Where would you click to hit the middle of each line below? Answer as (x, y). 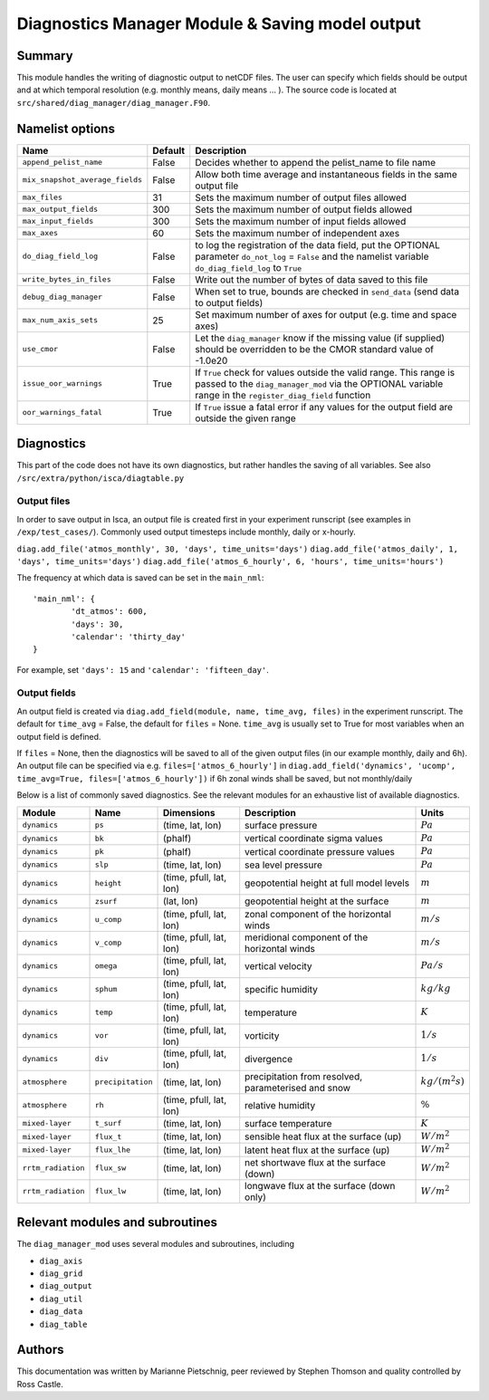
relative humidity (280, 1105)
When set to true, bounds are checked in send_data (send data (327, 292)
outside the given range (245, 418)
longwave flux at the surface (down (320, 1185)
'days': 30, (97, 624)
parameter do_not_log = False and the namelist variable (312, 256)
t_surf (108, 1123)
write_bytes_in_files (67, 279)
